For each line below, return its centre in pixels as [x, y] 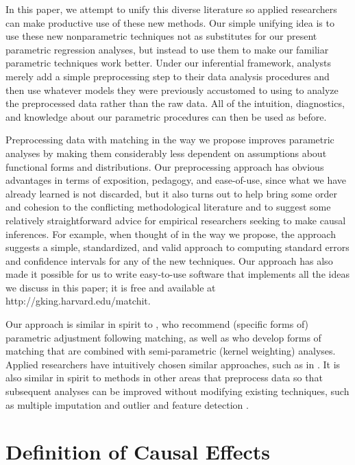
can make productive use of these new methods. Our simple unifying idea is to [170, 22]
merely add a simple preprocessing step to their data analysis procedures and [168, 76]
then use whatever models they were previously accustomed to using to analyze [172, 90]
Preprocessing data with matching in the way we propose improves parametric [170, 140]
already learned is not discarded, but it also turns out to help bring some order [172, 193]
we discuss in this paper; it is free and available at [111, 287]
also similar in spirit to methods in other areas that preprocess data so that [164, 378]
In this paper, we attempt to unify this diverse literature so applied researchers [171, 9]
